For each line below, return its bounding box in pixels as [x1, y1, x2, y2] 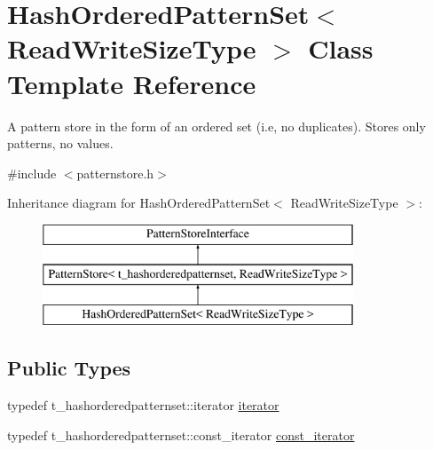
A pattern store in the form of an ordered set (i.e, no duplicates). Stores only [7, 116, 426, 135]
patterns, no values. [7, 134, 114, 153]
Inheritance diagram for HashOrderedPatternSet [7, 193, 271, 212]
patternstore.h [76, 163, 154, 182]
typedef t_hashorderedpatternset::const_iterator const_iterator [7, 425, 355, 444]
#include [7, 163, 57, 182]
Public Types [7, 354, 131, 382]
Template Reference [7, 65, 256, 101]
